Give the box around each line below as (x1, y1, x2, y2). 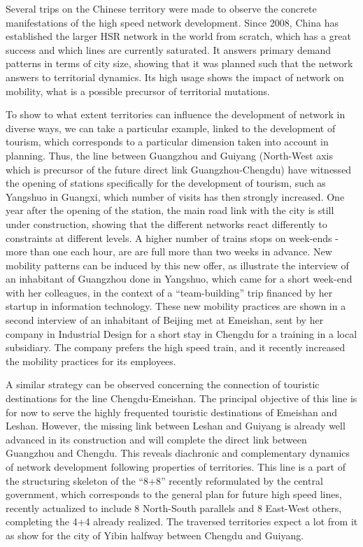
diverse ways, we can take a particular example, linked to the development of (6, 120, 336, 135)
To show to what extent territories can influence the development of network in (6, 107, 346, 122)
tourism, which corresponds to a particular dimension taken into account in (6, 134, 329, 149)
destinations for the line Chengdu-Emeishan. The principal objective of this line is (6, 391, 357, 406)
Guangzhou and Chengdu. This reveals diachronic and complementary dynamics (6, 446, 350, 460)
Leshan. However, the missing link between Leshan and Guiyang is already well (6, 418, 346, 433)
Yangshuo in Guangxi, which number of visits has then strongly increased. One (6, 189, 345, 204)
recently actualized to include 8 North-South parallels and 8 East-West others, (6, 500, 342, 515)
